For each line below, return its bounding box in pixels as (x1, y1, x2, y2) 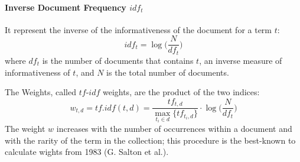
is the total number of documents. (106, 66, 229, 78)
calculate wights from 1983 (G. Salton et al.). (5, 145, 169, 158)
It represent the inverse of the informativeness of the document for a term (5, 23, 272, 35)
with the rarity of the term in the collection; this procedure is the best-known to (5, 134, 296, 146)
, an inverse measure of (199, 54, 282, 66)
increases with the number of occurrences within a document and (56, 122, 292, 135)
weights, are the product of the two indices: (102, 86, 260, 98)
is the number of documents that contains (42, 54, 194, 66)
